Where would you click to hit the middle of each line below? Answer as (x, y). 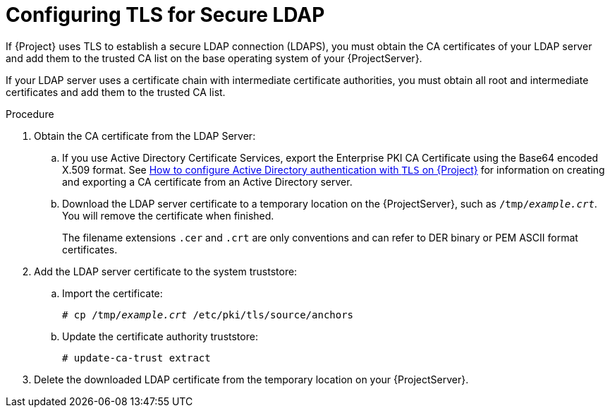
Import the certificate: (112, 293)
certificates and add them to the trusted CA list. (116, 92)
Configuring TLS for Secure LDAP (165, 15)
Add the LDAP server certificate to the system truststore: (166, 271)
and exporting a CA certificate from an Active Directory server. (207, 181)
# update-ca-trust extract (136, 358)
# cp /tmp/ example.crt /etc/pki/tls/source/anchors (208, 315)
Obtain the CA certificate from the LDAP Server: (145, 136)
